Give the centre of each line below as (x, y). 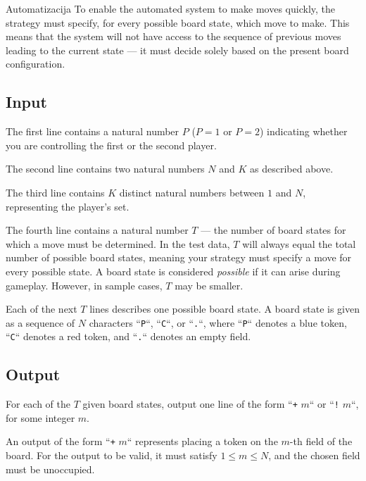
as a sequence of (40, 322)
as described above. (292, 169)
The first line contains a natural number (93, 131)
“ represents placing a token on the (202, 441)
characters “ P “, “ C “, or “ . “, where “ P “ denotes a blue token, (218, 322)
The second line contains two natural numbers (105, 169)
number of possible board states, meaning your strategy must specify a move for (179, 257)
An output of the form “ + (61, 441)
